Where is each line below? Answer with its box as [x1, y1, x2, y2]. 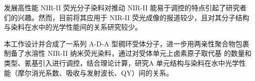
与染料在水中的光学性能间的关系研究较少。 [4, 22, 142, 32]
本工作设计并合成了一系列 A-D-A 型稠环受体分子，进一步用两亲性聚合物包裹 [4, 38, 250, 48]
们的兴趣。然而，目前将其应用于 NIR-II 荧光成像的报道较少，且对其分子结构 [4, 12, 250, 22]
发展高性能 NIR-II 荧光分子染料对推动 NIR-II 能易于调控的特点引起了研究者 [4, 2, 247, 12]
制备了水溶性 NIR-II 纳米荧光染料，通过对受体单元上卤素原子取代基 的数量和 [4, 48, 252, 58]
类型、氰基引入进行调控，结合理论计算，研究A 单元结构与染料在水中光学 [4, 57, 239, 68]
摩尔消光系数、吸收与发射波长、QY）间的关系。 [17, 67, 173, 78]
